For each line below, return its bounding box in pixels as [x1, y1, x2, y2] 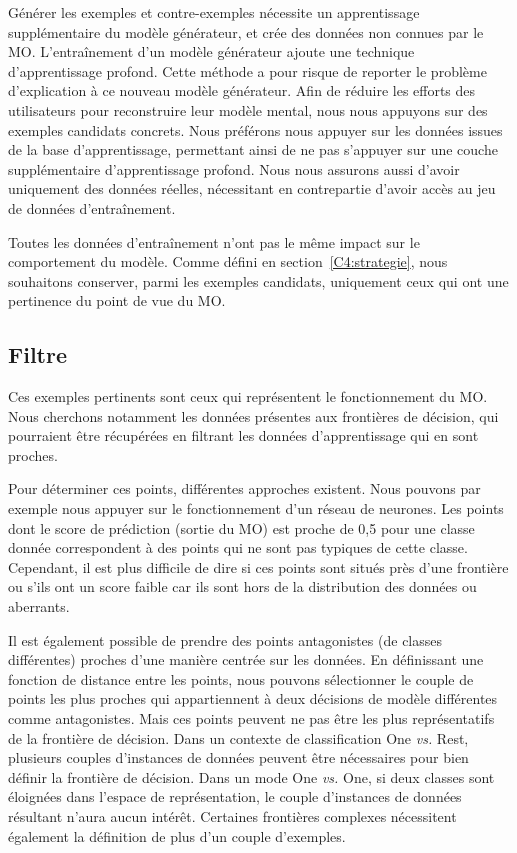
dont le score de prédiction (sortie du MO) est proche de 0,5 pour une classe [8, 517, 475, 538]
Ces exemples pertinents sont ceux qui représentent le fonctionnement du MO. [8, 386, 488, 407]
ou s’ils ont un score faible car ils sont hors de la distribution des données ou [8, 576, 477, 597]
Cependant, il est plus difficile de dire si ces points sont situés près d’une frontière [8, 556, 509, 577]
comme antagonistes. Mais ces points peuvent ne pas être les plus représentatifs [8, 708, 495, 729]
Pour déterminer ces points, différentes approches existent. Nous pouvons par [8, 478, 481, 499]
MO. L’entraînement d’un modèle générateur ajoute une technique [8, 41, 415, 62]
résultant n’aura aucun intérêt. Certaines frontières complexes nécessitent [8, 805, 457, 826]
